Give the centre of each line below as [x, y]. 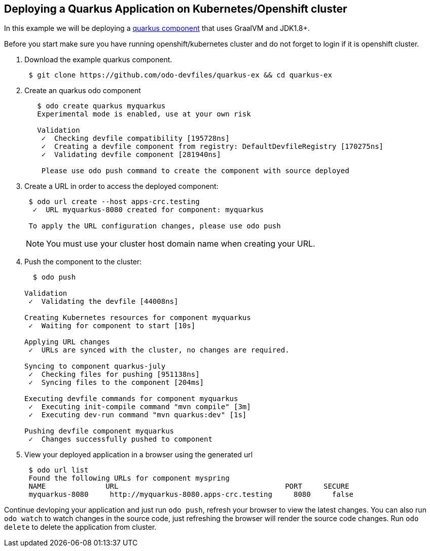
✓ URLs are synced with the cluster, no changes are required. [159, 350]
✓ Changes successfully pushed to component [120, 439]
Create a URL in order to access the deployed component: [121, 186]
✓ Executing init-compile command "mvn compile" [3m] [140, 407]
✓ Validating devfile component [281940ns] [131, 155]
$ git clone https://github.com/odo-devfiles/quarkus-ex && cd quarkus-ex [180, 75]
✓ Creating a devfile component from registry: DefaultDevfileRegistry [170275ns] [212, 147]
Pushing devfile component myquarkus [99, 431]
